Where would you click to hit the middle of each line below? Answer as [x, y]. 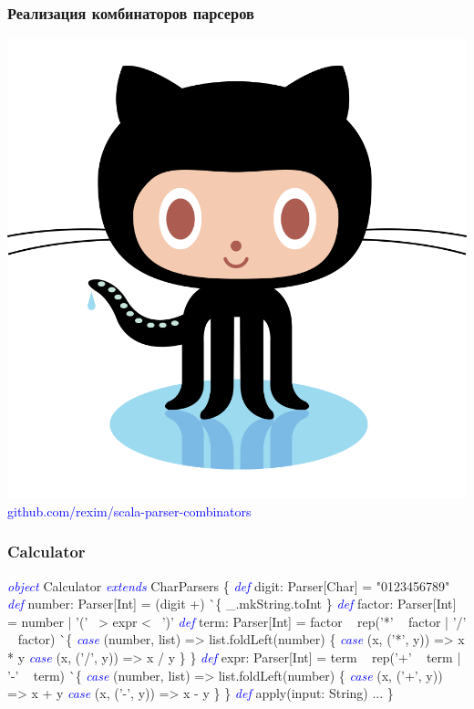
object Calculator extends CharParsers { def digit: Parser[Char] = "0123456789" [229, 585]
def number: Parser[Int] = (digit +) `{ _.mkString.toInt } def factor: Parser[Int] [232, 604]
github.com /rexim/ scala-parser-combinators [129, 511]
